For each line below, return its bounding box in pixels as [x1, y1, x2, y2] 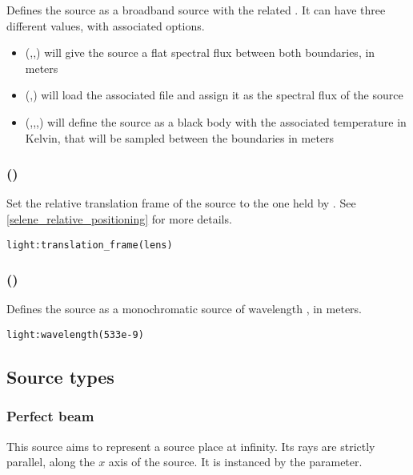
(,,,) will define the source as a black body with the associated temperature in [25, 113, 407, 130]
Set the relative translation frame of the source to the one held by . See [6, 195, 356, 211]
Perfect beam [6, 406, 94, 426]
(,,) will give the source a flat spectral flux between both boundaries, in [25, 44, 375, 61]
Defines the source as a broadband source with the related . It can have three [6, 2, 386, 18]
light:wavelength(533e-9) [6, 329, 144, 341]
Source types [6, 364, 114, 389]
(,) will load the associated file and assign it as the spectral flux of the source [25, 87, 403, 103]
